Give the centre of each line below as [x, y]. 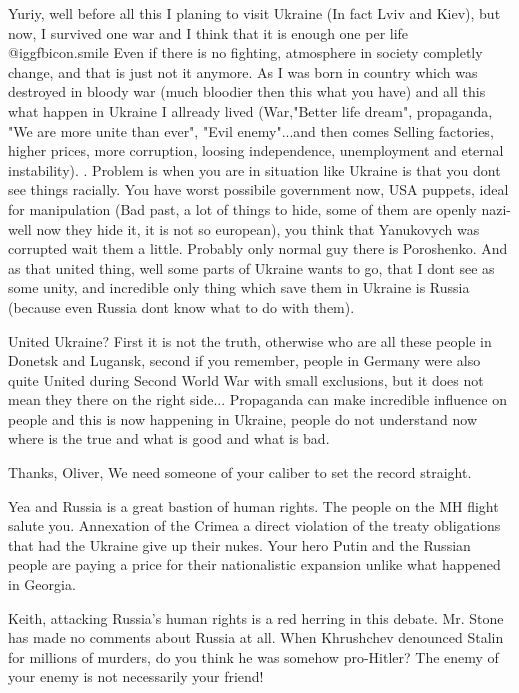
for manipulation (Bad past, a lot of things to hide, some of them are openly [242, 208]
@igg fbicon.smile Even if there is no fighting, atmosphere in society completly [245, 52]
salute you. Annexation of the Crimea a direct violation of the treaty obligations [254, 525]
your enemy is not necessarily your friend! [136, 676]
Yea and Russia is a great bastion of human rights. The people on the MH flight [253, 505]
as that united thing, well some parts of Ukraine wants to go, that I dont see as [251, 267]
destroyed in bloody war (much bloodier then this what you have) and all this [247, 91]
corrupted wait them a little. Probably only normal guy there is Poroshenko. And [258, 248]
